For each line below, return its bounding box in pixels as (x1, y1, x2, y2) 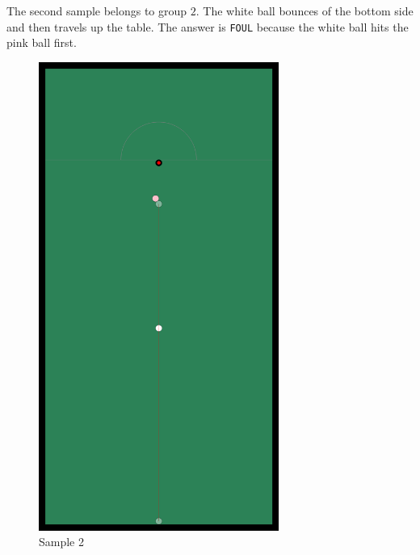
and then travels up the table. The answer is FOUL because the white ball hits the (6, 18, 409, 35)
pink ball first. (6, 34, 77, 51)
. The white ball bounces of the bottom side (195, 2, 414, 19)
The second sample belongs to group (6, 2, 187, 19)
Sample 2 (39, 533, 84, 550)
